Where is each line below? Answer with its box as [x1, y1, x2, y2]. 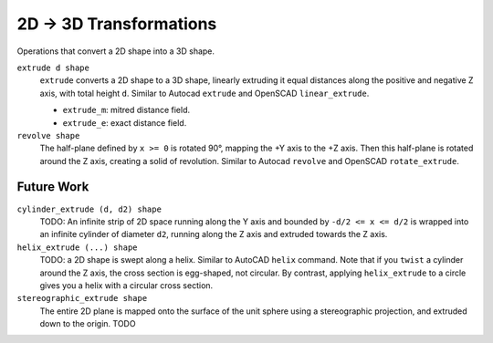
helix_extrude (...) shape [16, 242, 138, 253]
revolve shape [16, 130, 80, 140]
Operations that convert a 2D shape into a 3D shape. [16, 46, 215, 57]
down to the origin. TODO [39, 318, 136, 329]
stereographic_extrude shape [16, 293, 148, 304]
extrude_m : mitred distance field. [62, 105, 191, 116]
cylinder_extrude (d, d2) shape [16, 203, 162, 214]
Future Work [16, 179, 89, 195]
